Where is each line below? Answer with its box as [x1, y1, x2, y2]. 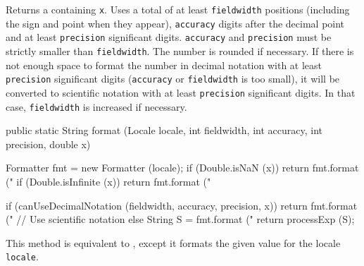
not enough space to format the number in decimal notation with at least [6, 57, 322, 72]
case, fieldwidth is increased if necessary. [6, 99, 187, 114]
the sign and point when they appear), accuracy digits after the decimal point [6, 16, 345, 30]
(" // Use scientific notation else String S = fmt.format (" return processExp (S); [6, 212, 355, 226]
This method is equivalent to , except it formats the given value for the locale [6, 235, 341, 250]
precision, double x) [6, 136, 91, 151]
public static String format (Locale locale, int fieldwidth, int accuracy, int [6, 123, 322, 138]
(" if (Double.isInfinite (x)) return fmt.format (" [6, 174, 211, 188]
